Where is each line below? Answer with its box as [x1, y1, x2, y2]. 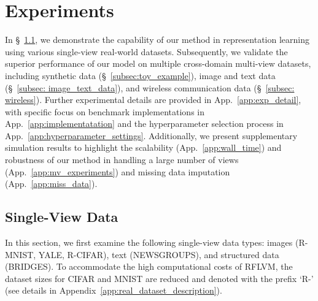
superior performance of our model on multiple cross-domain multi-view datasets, [5, 57, 311, 70]
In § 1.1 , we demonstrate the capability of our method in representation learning [5, 33, 309, 46]
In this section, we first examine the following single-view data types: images [5, 236, 293, 249]
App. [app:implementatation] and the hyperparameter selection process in [5, 117, 284, 130]
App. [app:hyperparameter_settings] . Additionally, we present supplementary [5, 129, 298, 142]
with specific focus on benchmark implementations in [5, 105, 204, 118]
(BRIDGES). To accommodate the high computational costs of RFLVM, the [5, 260, 293, 273]
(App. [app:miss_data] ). [5, 177, 98, 190]
